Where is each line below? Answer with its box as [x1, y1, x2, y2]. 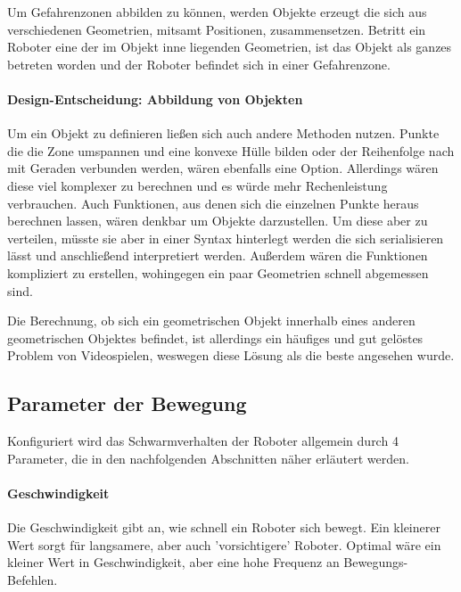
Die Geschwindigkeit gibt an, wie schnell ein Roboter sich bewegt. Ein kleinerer [7, 518, 440, 537]
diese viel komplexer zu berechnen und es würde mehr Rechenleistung [7, 176, 388, 194]
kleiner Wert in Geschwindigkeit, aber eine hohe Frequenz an [7, 553, 340, 571]
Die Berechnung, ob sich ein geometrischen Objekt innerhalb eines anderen [7, 311, 416, 330]
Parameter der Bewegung [7, 390, 247, 417]
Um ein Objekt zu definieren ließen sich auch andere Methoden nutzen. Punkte [7, 124, 440, 143]
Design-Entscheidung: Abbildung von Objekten [7, 89, 303, 108]
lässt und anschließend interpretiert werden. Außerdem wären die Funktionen [7, 246, 428, 265]
